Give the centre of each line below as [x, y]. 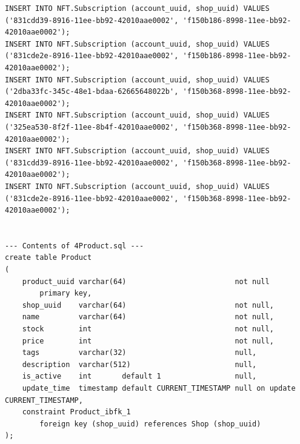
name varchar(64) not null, [148, 317]
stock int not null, [148, 329]
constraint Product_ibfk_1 [76, 412]
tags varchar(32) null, [139, 353]
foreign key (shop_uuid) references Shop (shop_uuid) [150, 424]
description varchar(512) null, [139, 364]
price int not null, [148, 341]
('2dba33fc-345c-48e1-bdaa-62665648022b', [92, 92]
